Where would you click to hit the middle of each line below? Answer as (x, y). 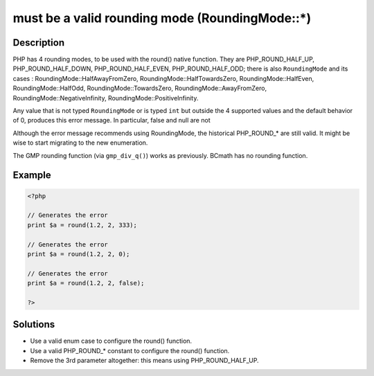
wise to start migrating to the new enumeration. (80, 143)
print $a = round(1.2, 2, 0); (79, 254)
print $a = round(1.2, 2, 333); (82, 225)
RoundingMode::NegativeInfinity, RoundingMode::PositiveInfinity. (106, 98)
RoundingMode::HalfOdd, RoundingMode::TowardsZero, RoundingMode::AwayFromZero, (140, 88)
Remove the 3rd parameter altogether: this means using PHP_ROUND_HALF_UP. (144, 361)
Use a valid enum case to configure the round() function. (111, 341)
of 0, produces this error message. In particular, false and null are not (112, 120)
